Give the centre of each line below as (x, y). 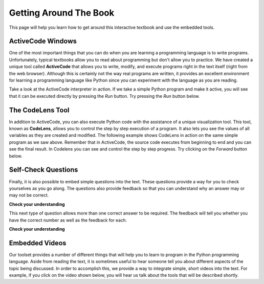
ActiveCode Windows (43, 41)
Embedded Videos (38, 243)
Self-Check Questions (44, 170)
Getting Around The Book (62, 13)
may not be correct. (29, 195)
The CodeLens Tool (39, 110)
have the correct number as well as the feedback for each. (68, 220)
